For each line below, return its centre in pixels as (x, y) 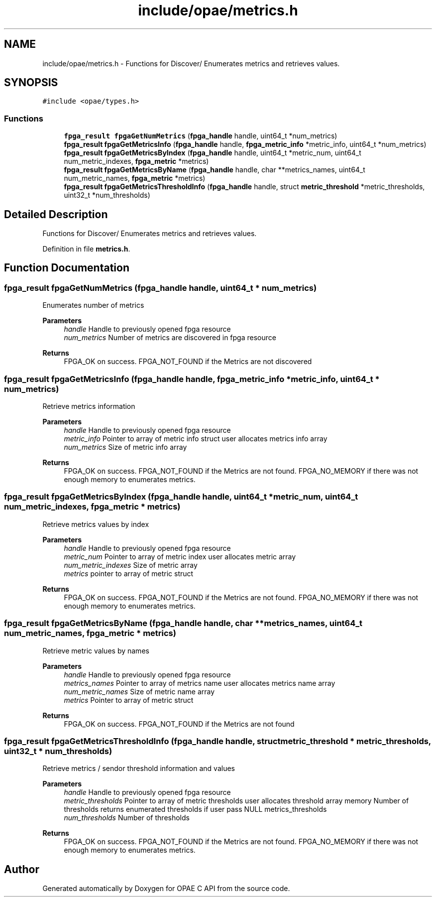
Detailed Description (56, 214)
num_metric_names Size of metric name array (139, 691)
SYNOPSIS (31, 83)
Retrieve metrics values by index (96, 524)
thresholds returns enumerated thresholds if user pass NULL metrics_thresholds (195, 809)
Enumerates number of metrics (93, 305)
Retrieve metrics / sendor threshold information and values (139, 769)
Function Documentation (67, 268)
